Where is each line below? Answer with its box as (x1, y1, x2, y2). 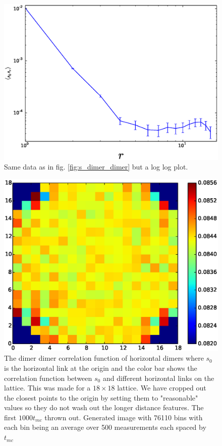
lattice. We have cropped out (117, 382, 206, 393)
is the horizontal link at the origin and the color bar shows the (4, 362, 197, 373)
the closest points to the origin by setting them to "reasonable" (4, 392, 198, 403)
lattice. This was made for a (4, 382, 91, 393)
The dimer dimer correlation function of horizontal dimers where (4, 353, 204, 363)
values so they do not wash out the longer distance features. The (4, 402, 204, 413)
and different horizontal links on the (102, 372, 214, 383)
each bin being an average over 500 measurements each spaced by (4, 422, 206, 432)
